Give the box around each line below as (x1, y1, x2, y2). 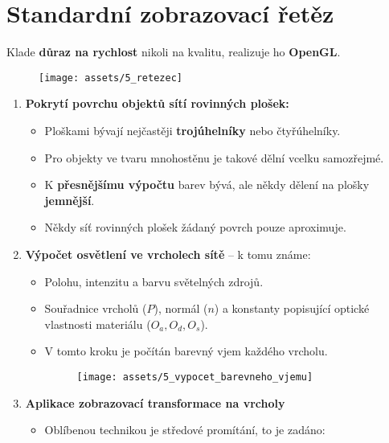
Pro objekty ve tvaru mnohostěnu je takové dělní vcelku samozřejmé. (44, 149, 384, 166)
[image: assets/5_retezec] (39, 72, 182, 84)
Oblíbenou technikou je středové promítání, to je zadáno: (44, 421, 326, 438)
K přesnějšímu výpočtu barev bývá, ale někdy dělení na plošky (44, 176, 370, 193)
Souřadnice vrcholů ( (44, 300, 147, 317)
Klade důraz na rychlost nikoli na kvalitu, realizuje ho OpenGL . (6, 43, 341, 60)
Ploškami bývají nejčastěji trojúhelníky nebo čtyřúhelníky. (44, 121, 341, 138)
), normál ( (154, 300, 208, 317)
